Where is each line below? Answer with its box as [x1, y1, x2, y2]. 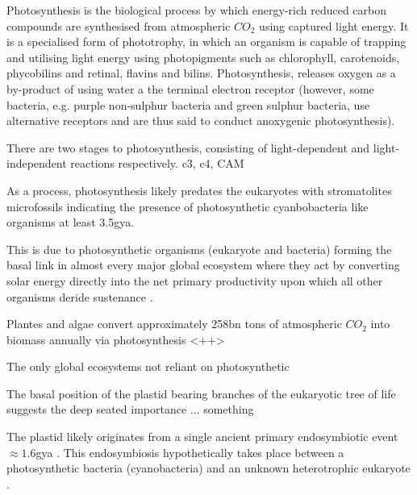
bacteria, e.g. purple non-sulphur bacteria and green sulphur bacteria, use [6, 96, 370, 113]
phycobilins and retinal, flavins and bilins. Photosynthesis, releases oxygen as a [6, 64, 396, 81]
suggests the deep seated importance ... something [6, 401, 254, 418]
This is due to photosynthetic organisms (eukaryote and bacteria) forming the [6, 240, 392, 257]
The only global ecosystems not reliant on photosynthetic [6, 358, 290, 375]
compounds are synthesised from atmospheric [6, 17, 231, 34]
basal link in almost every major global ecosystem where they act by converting [6, 256, 400, 273]
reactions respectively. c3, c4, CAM [70, 155, 244, 172]
